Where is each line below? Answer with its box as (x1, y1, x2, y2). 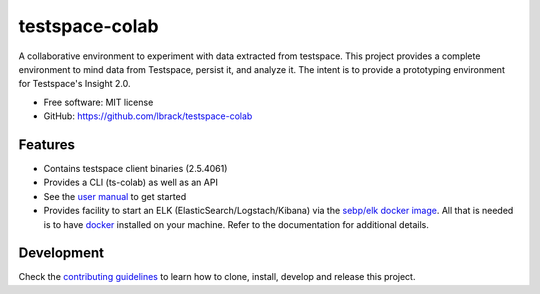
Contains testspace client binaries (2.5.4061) (43, 163, 228, 175)
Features (18, 136, 75, 153)
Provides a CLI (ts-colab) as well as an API (43, 176, 219, 189)
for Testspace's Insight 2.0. (18, 78, 131, 90)
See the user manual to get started (43, 190, 187, 202)
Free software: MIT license (43, 96, 154, 108)
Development (18, 245, 105, 262)
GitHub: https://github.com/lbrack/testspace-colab (43, 110, 253, 122)
